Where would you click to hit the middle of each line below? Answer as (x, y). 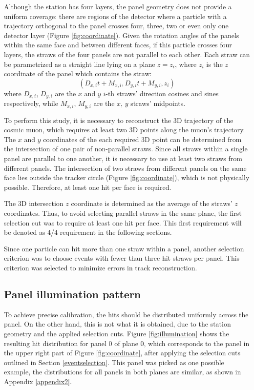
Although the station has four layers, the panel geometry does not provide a (118, 6)
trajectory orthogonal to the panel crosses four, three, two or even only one (116, 26)
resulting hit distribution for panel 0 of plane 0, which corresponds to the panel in (127, 343)
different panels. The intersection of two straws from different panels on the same (125, 168)
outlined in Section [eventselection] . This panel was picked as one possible (114, 362)
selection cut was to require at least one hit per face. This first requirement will (123, 222)
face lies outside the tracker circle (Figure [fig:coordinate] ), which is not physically (127, 177)
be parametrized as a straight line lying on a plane (80, 64)
